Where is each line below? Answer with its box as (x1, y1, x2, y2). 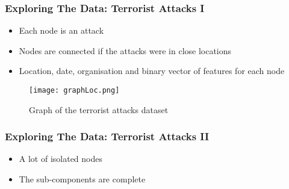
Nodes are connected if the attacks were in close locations (19, 44, 232, 57)
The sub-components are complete (19, 173, 146, 185)
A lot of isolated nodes (19, 152, 103, 165)
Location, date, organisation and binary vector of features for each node (19, 64, 285, 77)
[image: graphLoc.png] (29, 86, 120, 94)
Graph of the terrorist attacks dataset (29, 103, 169, 116)
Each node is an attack (19, 24, 104, 37)
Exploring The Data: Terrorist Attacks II (5, 129, 210, 144)
